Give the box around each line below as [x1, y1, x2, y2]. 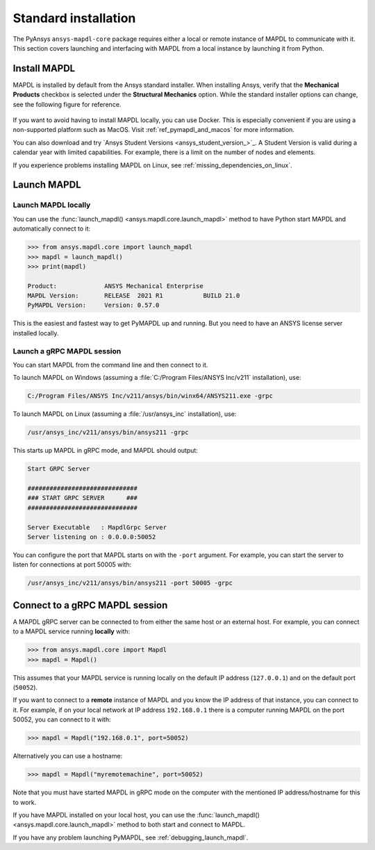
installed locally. [12, 328, 59, 337]
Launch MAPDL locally [12, 200, 91, 210]
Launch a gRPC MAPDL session [12, 346, 122, 356]
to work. [12, 798, 37, 806]
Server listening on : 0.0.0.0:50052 [27, 533, 156, 541]
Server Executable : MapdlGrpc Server [27, 523, 167, 531]
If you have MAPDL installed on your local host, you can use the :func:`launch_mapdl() [12, 810, 260, 819]
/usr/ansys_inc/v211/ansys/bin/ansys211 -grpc [27, 428, 189, 437]
